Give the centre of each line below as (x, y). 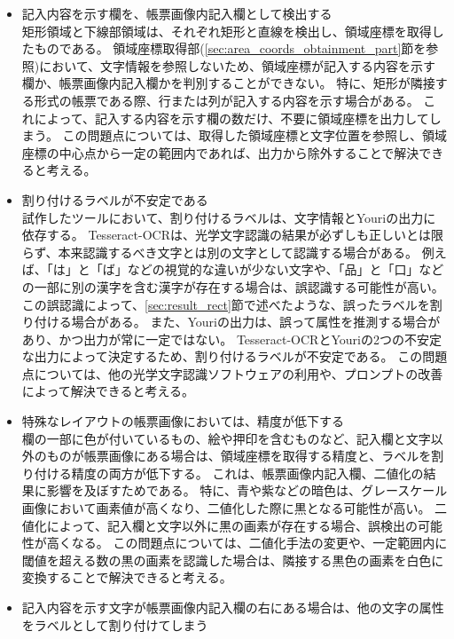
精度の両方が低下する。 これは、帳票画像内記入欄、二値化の (247, 473)
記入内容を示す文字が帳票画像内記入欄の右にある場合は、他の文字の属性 (233, 607)
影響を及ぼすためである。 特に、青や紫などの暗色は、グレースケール (247, 490)
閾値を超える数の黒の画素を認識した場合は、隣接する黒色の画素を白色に (233, 560)
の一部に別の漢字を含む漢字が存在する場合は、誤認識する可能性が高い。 (233, 286)
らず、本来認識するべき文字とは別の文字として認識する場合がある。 (220, 252)
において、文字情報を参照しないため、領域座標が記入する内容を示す (238, 65)
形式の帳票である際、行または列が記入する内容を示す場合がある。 (227, 100)
